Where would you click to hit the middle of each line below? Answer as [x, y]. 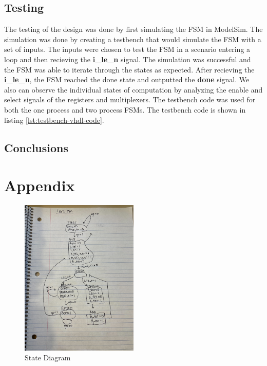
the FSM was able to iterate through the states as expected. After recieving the [129, 69]
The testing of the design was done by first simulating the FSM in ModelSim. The [133, 29]
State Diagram [48, 358]
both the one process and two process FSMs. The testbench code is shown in [125, 109]
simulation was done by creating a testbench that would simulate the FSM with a [133, 39]
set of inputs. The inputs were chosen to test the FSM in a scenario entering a [127, 49]
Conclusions [36, 147]
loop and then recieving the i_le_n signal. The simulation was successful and [128, 59]
